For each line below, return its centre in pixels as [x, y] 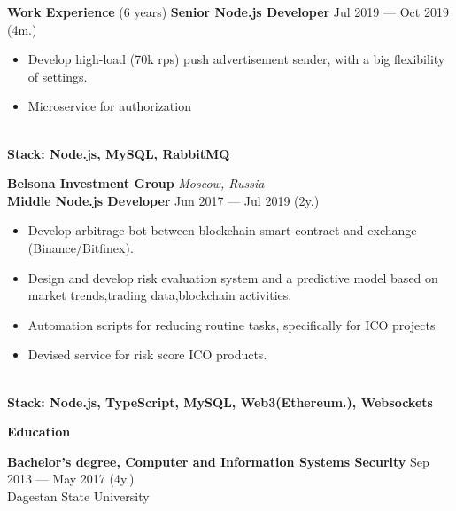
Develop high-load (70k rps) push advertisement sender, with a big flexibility [236, 59]
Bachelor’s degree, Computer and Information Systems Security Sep [218, 461]
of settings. [58, 76]
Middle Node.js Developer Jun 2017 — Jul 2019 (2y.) [163, 200]
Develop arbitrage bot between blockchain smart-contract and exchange [222, 230]
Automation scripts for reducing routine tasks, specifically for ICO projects [232, 324]
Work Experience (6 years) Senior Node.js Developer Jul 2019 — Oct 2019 [228, 12]
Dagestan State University [78, 495]
